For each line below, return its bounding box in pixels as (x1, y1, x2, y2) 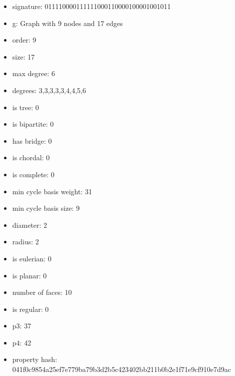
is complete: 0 (12, 169, 54, 179)
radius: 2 (12, 236, 39, 247)
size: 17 (12, 51, 35, 62)
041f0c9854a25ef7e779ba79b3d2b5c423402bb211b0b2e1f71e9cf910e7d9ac (12, 364, 231, 374)
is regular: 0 (12, 303, 49, 314)
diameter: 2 (12, 219, 47, 230)
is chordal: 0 (12, 152, 50, 163)
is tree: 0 (12, 102, 39, 112)
